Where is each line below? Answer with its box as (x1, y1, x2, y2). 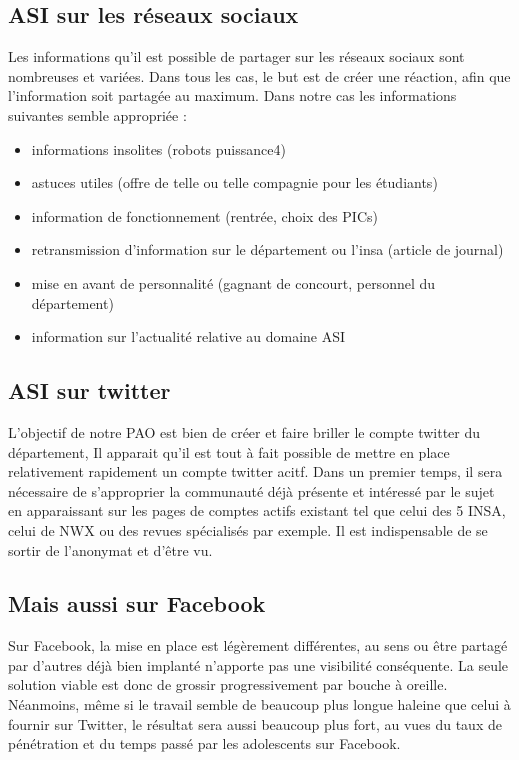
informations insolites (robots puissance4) (31, 138, 286, 159)
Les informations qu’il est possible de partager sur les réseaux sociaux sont (8, 46, 465, 67)
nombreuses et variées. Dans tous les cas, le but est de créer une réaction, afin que (8, 65, 511, 86)
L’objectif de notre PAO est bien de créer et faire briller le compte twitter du (8, 421, 481, 442)
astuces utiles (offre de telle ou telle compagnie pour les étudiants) (31, 172, 438, 193)
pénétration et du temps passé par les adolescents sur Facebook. (8, 733, 401, 754)
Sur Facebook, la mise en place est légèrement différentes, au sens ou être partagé (8, 635, 508, 656)
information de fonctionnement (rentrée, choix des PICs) (31, 205, 378, 226)
